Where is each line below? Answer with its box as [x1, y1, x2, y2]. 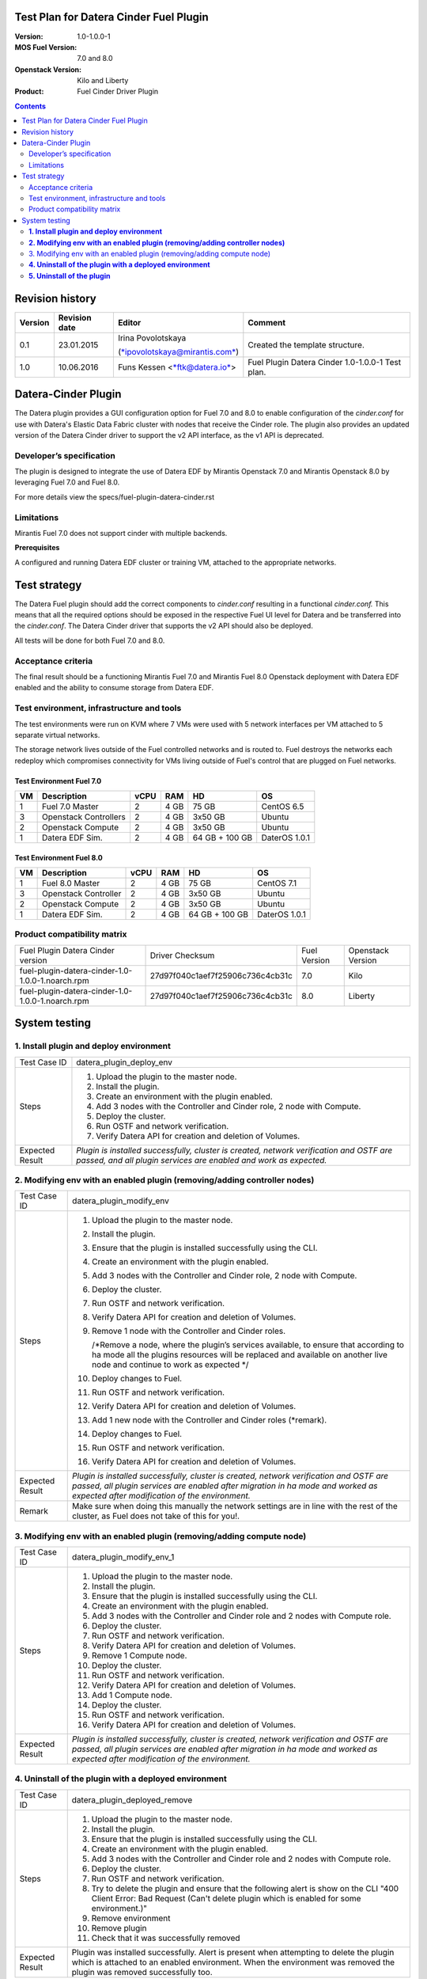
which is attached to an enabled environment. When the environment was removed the [71, 1956, 395, 1967]
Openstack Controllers [42, 811, 126, 822]
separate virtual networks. [14, 730, 100, 739]
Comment [248, 317, 286, 328]
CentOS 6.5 [261, 801, 304, 812]
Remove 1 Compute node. [91, 1650, 187, 1662]
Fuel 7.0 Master [42, 801, 99, 812]
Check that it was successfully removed [91, 1932, 240, 1943]
